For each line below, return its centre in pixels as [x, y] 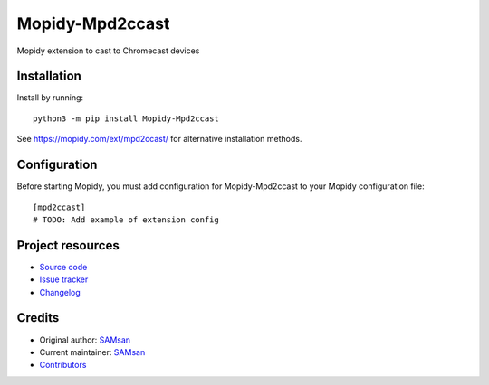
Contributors [63, 365]
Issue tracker [64, 279]
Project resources [68, 245]
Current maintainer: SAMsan [92, 352]
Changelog [60, 292]
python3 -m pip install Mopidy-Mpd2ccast [126, 118]
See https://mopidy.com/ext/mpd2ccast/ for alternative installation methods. [159, 139]
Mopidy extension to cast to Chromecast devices [108, 51]
